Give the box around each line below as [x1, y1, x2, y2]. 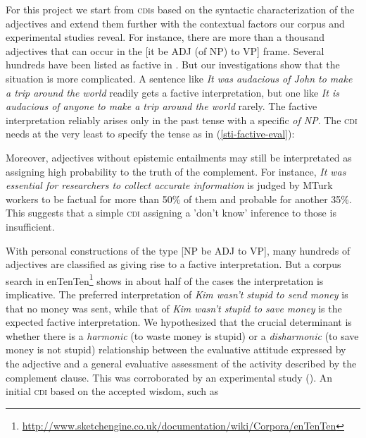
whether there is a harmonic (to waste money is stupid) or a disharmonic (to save [6, 328, 359, 343]
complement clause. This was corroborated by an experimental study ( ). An [6, 370, 333, 384]
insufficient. [6, 219, 55, 233]
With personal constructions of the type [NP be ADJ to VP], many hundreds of [6, 243, 351, 257]
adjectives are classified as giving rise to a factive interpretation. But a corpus [6, 257, 341, 272]
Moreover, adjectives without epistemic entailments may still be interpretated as [6, 150, 352, 164]
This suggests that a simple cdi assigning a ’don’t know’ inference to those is [6, 205, 336, 220]
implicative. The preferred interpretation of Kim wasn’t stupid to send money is [6, 286, 348, 301]
